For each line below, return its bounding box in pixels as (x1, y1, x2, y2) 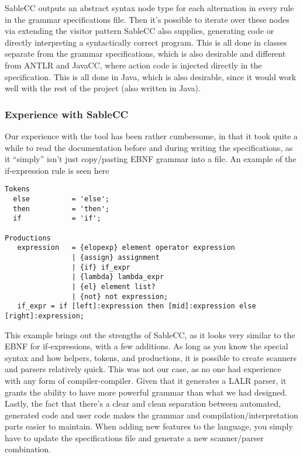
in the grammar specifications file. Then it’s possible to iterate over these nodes (5, 13, 290, 25)
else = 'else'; (13, 195, 109, 203)
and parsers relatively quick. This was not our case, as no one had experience (5, 363, 281, 375)
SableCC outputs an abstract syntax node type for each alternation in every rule (5, 2, 294, 13)
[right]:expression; (5, 311, 85, 320)
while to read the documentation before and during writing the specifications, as (5, 141, 293, 153)
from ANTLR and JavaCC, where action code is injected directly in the (5, 59, 262, 71)
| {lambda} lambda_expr (71, 273, 164, 281)
